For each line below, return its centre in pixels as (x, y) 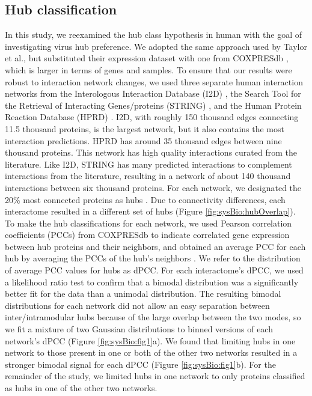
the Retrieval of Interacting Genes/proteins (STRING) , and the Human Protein (153, 105)
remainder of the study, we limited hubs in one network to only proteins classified (155, 376)
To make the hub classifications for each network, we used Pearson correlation (148, 223)
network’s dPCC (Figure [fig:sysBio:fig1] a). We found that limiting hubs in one (150, 340)
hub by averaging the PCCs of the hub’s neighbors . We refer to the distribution (153, 258)
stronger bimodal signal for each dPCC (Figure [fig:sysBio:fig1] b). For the (140, 364)
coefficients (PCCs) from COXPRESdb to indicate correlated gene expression (147, 235)
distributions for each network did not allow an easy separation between (137, 305)
